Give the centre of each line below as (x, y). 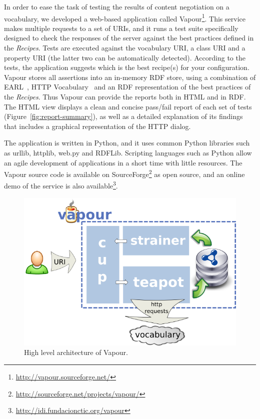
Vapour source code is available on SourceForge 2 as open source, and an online (124, 173)
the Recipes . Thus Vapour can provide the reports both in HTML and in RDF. (125, 96)
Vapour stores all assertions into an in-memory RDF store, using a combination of (130, 77)
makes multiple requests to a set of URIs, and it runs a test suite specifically (121, 28)
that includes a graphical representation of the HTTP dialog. (97, 126)
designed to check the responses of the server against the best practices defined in (129, 38)
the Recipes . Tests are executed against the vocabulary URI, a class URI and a (125, 48)
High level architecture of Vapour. (76, 352)
